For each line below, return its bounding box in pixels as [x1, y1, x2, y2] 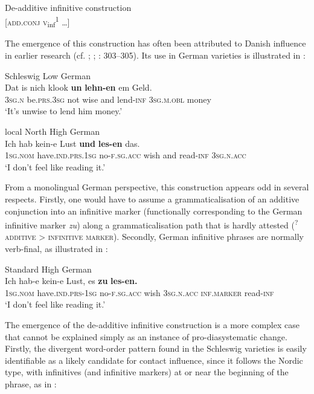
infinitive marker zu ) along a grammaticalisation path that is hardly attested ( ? [5, 217, 298, 231]
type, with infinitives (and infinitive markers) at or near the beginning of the [5, 366, 289, 378]
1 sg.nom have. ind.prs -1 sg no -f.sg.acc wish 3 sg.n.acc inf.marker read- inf [5, 286, 274, 299]
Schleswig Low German [5, 69, 91, 82]
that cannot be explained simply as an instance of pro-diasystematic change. [5, 330, 287, 343]
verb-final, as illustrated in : [5, 242, 108, 254]
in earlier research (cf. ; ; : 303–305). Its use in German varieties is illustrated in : [5, 48, 306, 61]
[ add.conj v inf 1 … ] [5, 13, 70, 30]
